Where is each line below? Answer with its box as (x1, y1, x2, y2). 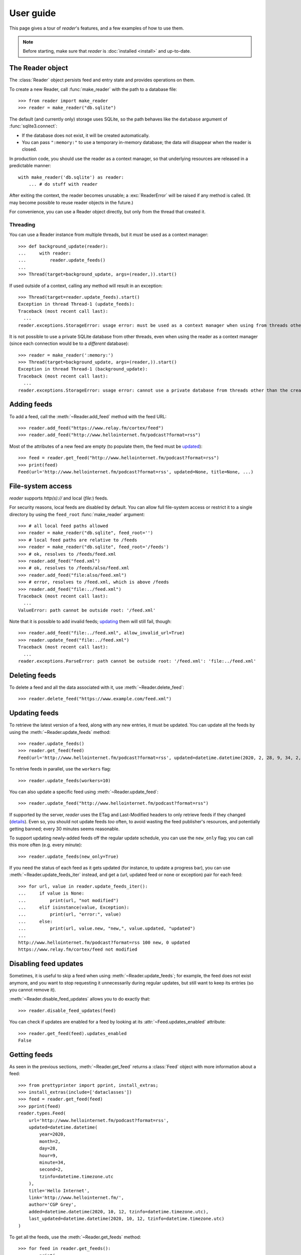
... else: (18, 919, 53, 924)
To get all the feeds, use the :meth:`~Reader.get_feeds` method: (9, 1234, 141, 1240)
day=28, (39, 1146, 58, 1152)
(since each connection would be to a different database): (9, 340, 129, 346)
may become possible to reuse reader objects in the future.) (9, 199, 133, 205)
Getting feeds (9, 1050, 53, 1059)
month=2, (39, 1139, 61, 1144)
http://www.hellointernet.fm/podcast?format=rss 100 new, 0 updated (18, 939, 190, 945)
